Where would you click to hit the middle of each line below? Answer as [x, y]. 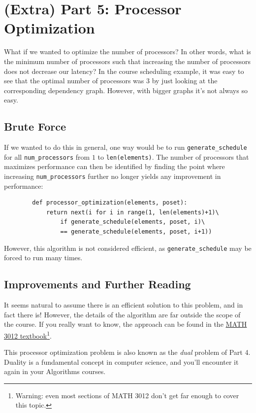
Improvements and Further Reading [97, 284]
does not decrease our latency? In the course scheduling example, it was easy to [124, 71]
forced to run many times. [43, 258]
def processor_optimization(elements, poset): [110, 203]
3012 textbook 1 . [28, 335]
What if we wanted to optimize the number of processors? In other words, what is [128, 52]
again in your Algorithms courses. [55, 371]
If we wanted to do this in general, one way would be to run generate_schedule [126, 147]
